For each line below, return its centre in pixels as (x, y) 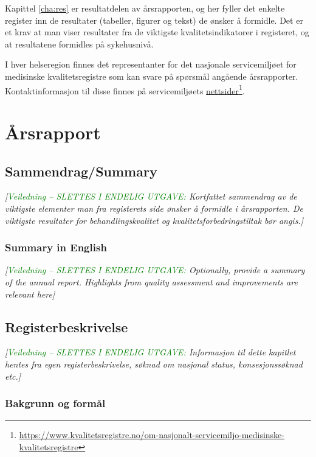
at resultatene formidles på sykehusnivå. (79, 44)
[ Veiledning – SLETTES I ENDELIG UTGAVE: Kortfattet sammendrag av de (151, 196)
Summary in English (56, 247)
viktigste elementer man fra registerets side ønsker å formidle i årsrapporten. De (154, 208)
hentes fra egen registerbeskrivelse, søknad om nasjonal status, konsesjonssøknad (154, 364)
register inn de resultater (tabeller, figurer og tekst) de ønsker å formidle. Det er (154, 20)
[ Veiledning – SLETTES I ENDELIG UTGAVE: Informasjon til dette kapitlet (150, 352)
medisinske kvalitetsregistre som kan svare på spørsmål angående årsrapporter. (152, 76)
